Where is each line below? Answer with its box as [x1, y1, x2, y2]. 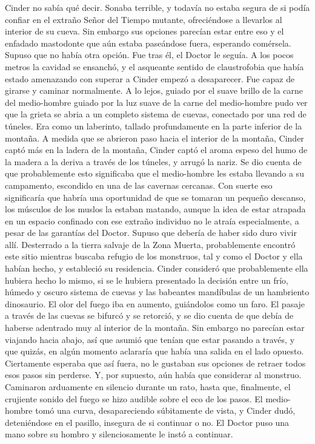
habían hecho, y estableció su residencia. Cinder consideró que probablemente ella [5, 262, 308, 275]
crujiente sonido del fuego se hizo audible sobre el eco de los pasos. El [5, 392, 263, 405]
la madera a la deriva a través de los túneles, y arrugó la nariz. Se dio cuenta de [5, 155, 302, 168]
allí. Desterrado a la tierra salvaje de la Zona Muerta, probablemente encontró [5, 238, 296, 250]
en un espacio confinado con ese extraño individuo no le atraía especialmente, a [5, 214, 299, 227]
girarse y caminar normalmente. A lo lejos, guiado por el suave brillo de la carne [5, 84, 303, 97]
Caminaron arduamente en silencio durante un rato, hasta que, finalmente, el [5, 380, 291, 393]
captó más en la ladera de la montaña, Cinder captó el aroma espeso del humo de [5, 143, 308, 156]
